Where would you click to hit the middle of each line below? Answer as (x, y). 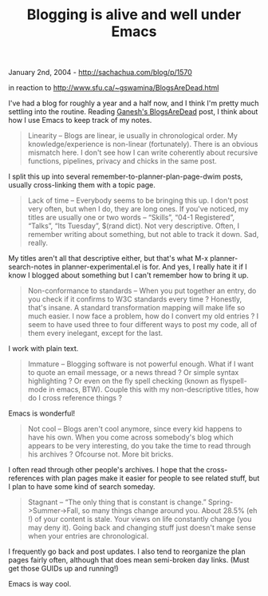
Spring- (221, 502)
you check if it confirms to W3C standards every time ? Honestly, (135, 299)
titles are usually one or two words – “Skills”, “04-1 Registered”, (131, 218)
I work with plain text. (43, 349)
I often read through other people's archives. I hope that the (106, 470)
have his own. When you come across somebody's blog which (130, 437)
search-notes (30, 267)
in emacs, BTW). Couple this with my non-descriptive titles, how (154, 389)
